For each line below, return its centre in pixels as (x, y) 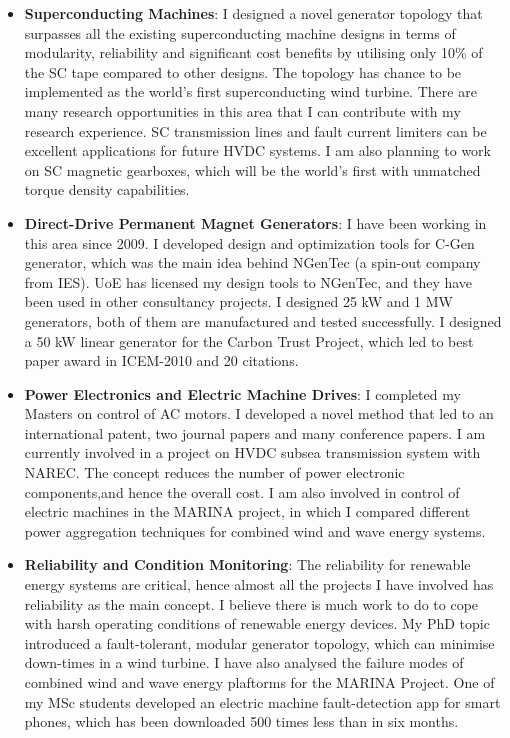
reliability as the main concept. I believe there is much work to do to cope (251, 603)
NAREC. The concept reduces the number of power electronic (214, 472)
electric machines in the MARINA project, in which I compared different (247, 511)
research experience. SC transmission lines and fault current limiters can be (255, 130)
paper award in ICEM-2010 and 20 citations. (161, 360)
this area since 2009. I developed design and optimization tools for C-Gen (249, 242)
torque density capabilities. (107, 189)
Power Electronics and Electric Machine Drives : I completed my (242, 393)
